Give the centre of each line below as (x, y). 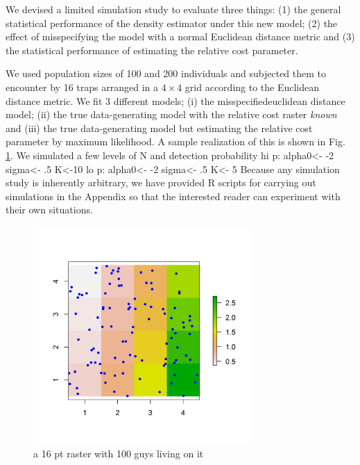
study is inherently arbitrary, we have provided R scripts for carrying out (161, 182)
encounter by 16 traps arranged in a (82, 87)
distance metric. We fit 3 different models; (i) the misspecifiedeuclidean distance (175, 100)
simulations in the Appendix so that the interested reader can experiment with (173, 196)
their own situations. (49, 210)
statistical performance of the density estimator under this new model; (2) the (172, 23)
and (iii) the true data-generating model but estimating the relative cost (159, 128)
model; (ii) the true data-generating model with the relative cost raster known (171, 114)
